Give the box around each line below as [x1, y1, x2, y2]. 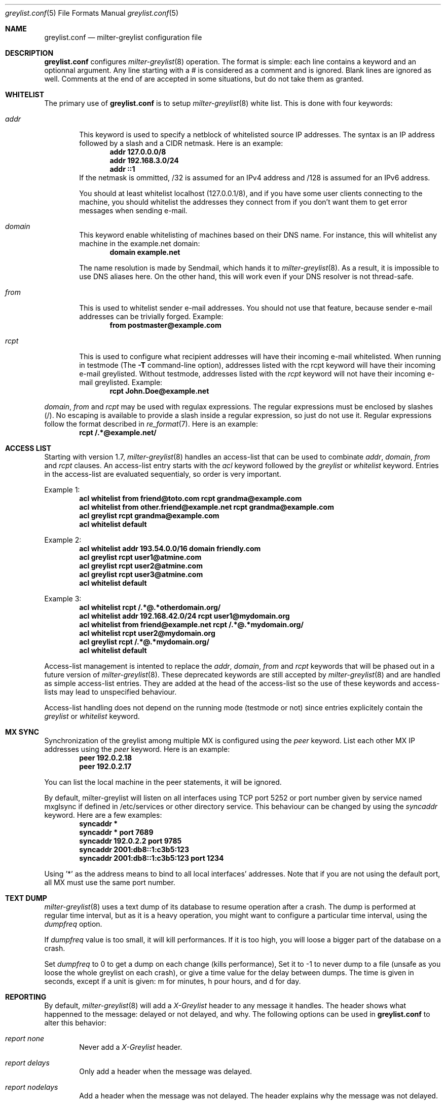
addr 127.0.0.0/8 [109, 147, 166, 156]
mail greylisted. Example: [79, 378, 163, 387]
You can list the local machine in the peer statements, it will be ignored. [44, 778, 282, 786]
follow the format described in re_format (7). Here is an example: [44, 420, 258, 428]
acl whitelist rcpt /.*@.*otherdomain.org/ [79, 603, 221, 612]
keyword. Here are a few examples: [44, 811, 162, 819]
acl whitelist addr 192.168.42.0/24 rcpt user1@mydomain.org [79, 612, 290, 620]
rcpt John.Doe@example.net [109, 387, 209, 395]
